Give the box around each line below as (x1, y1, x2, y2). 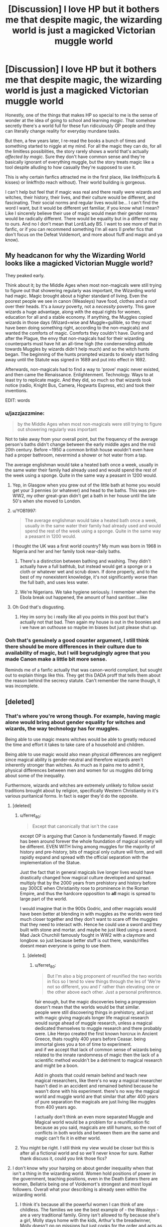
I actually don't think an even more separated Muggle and (34, 1113, 154, 1119)
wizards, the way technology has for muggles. (5, 725, 120, 732)
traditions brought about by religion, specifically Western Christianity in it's (5, 788, 159, 794)
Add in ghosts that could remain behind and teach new (34, 1072, 147, 1078)
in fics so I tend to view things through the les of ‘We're (47, 978, 161, 984)
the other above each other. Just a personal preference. (47, 989, 162, 995)
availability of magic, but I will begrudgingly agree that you (5, 649, 151, 656)
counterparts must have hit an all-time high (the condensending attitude (5, 340, 153, 346)
